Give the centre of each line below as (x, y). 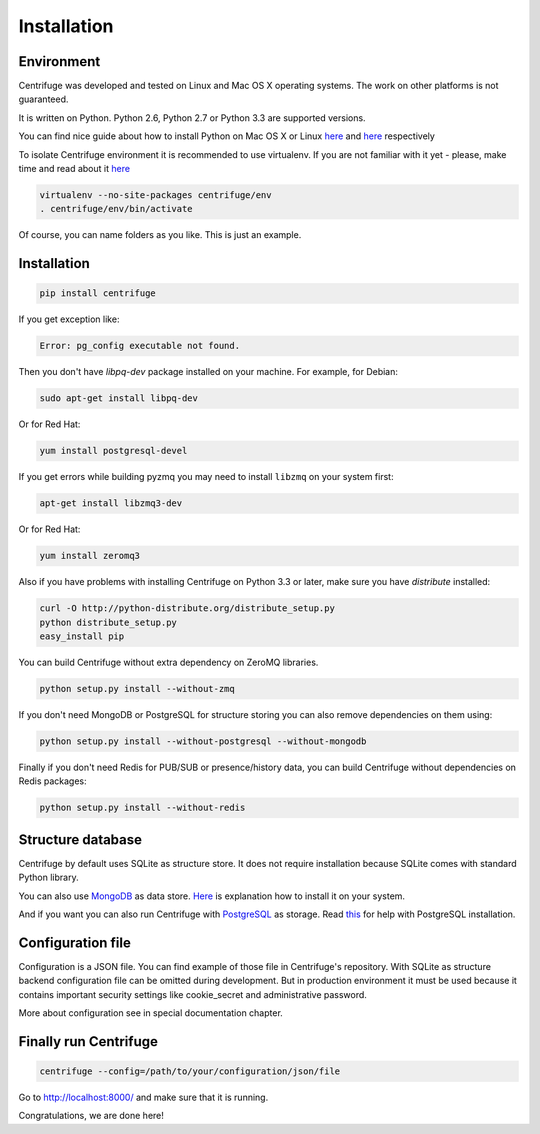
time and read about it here (74, 169)
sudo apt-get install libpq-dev (119, 398)
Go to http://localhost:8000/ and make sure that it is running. (143, 1097)
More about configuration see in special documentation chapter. (151, 1013)
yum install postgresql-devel (113, 451)
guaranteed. (43, 99)
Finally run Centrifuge (88, 1041)
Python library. (48, 877)
